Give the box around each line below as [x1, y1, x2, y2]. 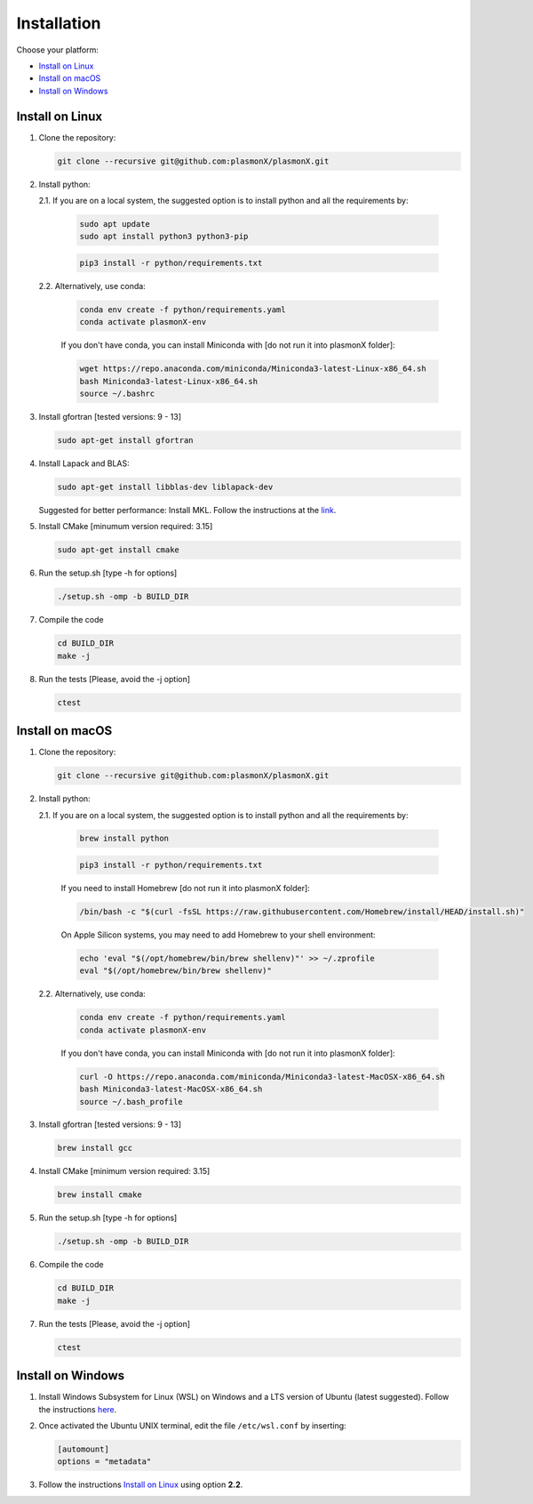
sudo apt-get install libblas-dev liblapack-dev [57, 481, 274, 492]
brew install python [79, 833, 169, 844]
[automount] [57, 1444, 110, 1454]
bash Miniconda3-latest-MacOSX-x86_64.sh [79, 1084, 263, 1094]
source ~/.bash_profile [79, 1097, 184, 1106]
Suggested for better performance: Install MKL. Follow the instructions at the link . [38, 504, 337, 515]
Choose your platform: [16, 44, 99, 55]
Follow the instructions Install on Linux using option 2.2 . [38, 1479, 243, 1490]
